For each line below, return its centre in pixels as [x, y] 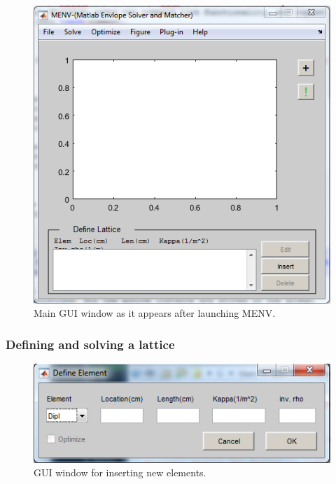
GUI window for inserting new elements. [120, 472]
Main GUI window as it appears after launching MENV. [155, 313]
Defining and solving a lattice [90, 344]
